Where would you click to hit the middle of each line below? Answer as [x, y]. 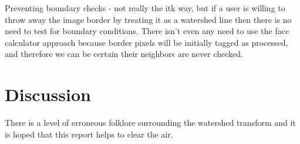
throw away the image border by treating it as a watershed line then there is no [148, 19]
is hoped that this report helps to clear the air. [89, 134]
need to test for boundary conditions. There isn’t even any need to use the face [147, 31]
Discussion [48, 94]
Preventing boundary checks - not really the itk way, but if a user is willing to [145, 8]
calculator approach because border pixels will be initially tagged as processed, [146, 42]
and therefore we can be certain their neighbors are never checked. [124, 54]
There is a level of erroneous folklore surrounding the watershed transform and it [150, 123]
